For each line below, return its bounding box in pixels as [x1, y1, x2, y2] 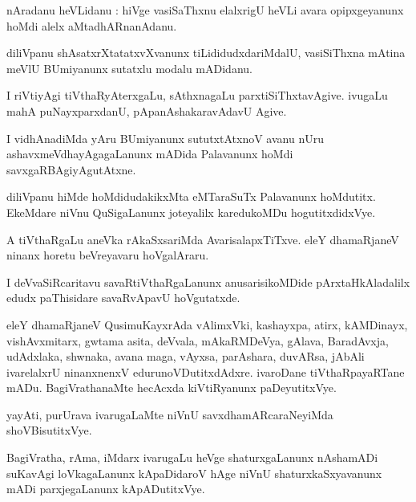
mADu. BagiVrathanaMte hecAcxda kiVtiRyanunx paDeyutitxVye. [6, 379, 337, 396]
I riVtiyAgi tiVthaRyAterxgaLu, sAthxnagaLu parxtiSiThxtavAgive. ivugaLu [6, 87, 388, 104]
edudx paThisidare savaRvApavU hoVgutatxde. [6, 289, 240, 306]
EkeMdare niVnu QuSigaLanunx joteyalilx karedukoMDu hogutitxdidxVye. [6, 203, 376, 220]
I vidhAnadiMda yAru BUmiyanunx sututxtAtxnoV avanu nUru [6, 129, 324, 146]
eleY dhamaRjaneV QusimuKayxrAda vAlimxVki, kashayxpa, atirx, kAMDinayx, [6, 316, 408, 333]
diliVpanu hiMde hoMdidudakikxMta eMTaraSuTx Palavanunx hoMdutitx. [6, 188, 376, 205]
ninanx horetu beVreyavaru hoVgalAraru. [6, 247, 209, 263]
